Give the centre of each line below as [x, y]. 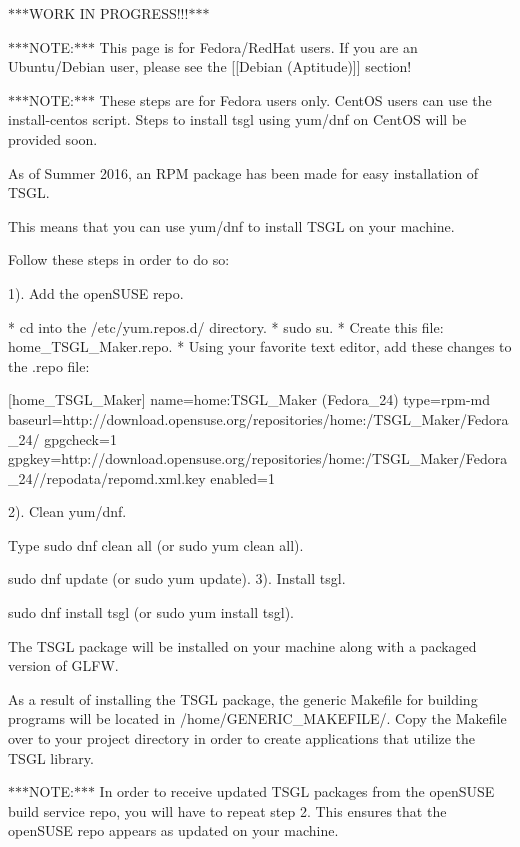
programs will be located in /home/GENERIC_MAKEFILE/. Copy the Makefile [257, 718]
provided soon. [53, 138]
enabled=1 [242, 477]
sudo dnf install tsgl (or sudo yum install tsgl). [151, 612]
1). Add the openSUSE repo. [96, 292]
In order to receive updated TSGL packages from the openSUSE [297, 791]
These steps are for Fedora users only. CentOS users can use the [295, 99]
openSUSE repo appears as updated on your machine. [173, 830]
